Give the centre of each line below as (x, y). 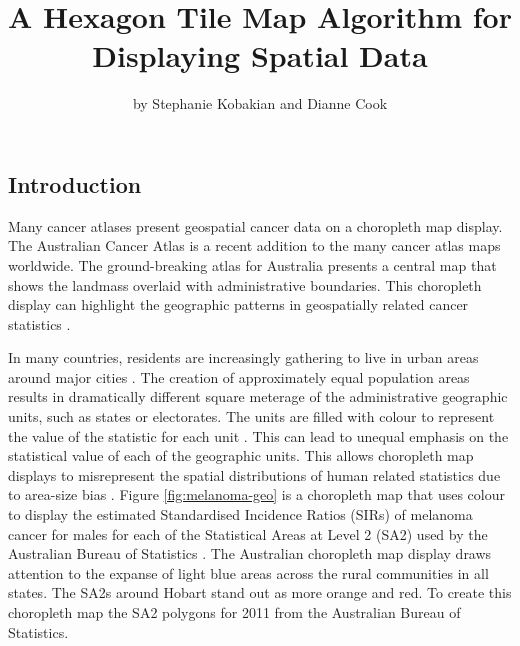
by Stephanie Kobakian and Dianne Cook (260, 103)
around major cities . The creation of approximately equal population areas (239, 376)
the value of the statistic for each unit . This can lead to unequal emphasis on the (258, 435)
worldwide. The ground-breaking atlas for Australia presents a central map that (252, 264)
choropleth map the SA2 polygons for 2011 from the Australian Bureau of (234, 612)
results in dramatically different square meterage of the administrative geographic (258, 396)
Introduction (75, 183)
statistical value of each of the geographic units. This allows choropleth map (241, 455)
